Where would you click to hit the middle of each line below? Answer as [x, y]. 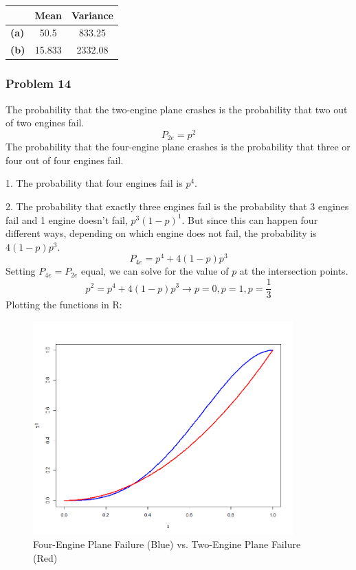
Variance [92, 15]
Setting [21, 271]
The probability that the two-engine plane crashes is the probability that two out [177, 109]
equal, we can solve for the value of [155, 271]
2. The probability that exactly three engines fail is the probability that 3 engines [177, 206]
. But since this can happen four [250, 219]
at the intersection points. [294, 271]
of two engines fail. [45, 123]
